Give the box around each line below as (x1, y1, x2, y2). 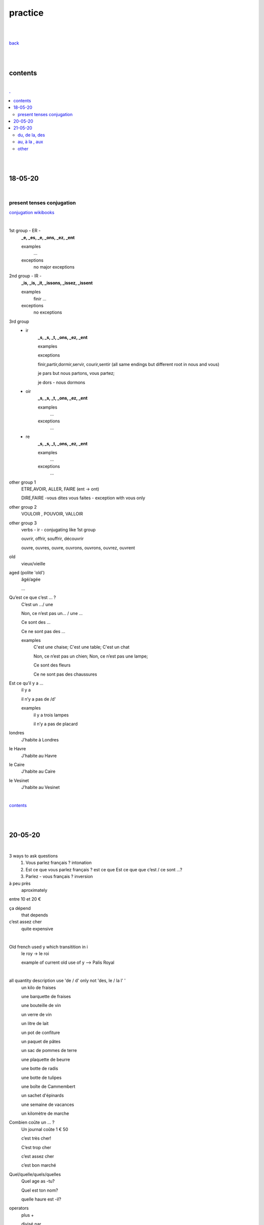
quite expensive (21, 926, 53, 931)
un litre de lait (21, 1021, 49, 1027)
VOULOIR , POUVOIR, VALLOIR (21, 511, 83, 517)
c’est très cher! (21, 1135, 51, 1141)
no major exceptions (33, 264, 75, 270)
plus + (21, 1212, 34, 1218)
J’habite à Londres (21, 736, 59, 742)
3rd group (9, 318, 29, 324)
